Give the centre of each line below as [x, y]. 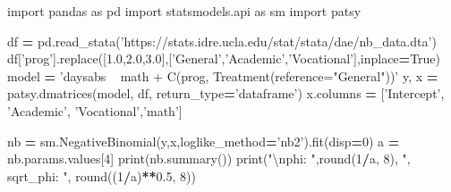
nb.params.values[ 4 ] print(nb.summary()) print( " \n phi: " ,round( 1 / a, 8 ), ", [209, 159]
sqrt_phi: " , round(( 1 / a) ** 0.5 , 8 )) [102, 175]
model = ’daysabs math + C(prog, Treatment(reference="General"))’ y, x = [223, 75]
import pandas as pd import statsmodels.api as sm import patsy [184, 11]
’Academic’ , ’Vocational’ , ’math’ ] [95, 110]
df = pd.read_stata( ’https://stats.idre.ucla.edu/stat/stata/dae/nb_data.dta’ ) [222, 41]
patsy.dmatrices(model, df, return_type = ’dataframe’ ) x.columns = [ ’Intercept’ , [226, 93]
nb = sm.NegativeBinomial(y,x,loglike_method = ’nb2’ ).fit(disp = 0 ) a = [204, 141]
